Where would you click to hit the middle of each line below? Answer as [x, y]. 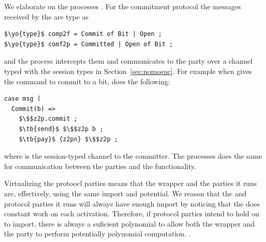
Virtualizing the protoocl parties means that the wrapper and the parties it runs [130, 183]
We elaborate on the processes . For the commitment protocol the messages [122, 6]
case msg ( [23, 99]
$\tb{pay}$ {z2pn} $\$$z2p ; [68, 139]
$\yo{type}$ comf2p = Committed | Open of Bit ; [89, 44]
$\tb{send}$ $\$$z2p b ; [61, 129]
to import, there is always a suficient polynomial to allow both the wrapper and [129, 223]
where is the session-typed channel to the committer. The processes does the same [133, 156]
